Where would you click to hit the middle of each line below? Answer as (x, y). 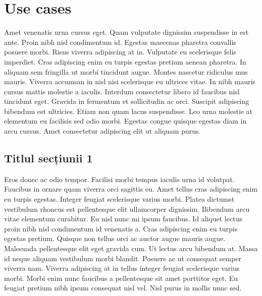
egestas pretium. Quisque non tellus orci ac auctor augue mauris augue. (115, 238)
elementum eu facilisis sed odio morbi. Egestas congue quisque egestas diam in (125, 121)
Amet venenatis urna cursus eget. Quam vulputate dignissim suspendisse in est (126, 32)
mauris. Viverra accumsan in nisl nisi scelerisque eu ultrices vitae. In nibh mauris (130, 81)
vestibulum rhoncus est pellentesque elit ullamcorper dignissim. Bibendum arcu (127, 209)
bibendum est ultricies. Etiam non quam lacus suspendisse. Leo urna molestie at (128, 111)
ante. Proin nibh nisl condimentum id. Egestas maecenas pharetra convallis (120, 42)
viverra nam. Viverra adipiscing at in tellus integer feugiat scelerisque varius (122, 268)
